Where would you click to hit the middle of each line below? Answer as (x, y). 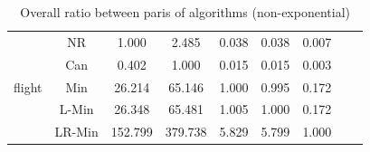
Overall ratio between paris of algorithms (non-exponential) (185, 12)
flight (28, 86)
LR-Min (76, 132)
